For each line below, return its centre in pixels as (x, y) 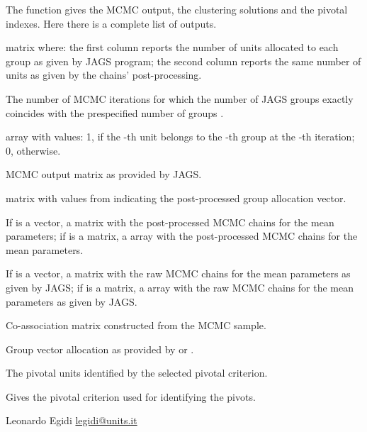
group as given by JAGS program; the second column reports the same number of (183, 61)
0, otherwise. (33, 150)
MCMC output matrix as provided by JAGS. (104, 174)
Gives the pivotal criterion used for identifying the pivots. (131, 396)
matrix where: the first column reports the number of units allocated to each (172, 47)
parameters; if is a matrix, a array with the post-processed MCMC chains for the (182, 236)
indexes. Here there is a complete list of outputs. (111, 23)
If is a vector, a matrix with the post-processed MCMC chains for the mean (170, 222)
